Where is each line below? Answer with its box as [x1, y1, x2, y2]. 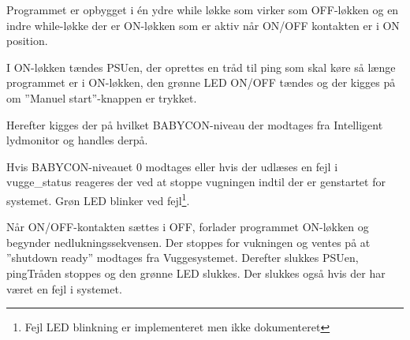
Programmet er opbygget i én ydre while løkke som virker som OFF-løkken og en [6, 2, 399, 17]
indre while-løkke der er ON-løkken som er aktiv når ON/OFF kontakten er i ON [6, 17, 400, 33]
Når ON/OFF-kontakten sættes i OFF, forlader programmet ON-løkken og [6, 219, 369, 235]
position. [6, 32, 48, 49]
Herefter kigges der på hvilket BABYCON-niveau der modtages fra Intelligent [6, 116, 383, 133]
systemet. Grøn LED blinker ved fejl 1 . [6, 189, 190, 208]
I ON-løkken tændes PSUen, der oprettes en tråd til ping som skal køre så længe [6, 58, 396, 75]
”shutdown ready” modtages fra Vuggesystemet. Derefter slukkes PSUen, [6, 249, 359, 266]
